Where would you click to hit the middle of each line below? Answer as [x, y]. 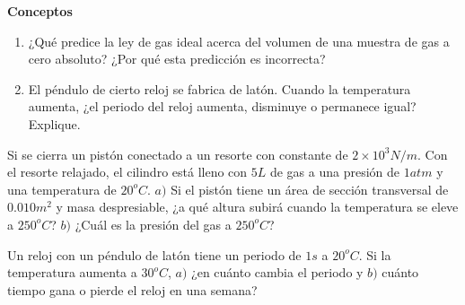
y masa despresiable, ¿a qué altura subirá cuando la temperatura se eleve [257, 207]
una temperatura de [62, 189]
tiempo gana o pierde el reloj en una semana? [132, 289]
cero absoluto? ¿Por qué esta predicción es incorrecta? [177, 59]
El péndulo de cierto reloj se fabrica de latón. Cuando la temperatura [219, 88]
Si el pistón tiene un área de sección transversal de [310, 189]
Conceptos [40, 11]
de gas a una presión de [335, 172]
